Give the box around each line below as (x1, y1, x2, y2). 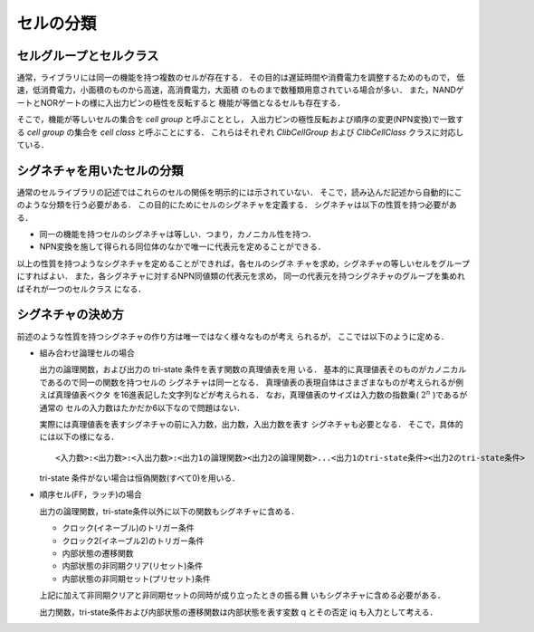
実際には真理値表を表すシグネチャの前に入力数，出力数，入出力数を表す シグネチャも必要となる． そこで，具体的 (39, 418, 463, 429)
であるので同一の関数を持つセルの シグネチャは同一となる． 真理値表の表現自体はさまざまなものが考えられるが (39, 377, 456, 388)
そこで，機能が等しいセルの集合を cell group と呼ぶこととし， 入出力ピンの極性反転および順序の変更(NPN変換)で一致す (16, 114, 464, 125)
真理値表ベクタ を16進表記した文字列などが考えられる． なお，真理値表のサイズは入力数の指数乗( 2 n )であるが (54, 388, 468, 400)
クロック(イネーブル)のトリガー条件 (62, 522, 195, 533)
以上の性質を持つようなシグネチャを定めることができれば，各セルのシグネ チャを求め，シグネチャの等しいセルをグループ (16, 258, 470, 269)
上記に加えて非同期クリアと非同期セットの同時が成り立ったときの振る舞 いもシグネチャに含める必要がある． (39, 589, 445, 601)
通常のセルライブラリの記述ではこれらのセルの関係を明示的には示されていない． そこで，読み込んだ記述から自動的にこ (16, 187, 462, 197)
